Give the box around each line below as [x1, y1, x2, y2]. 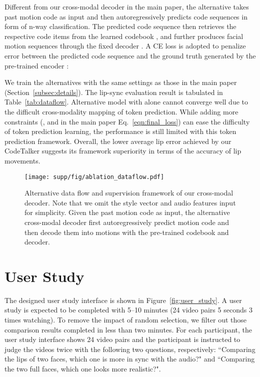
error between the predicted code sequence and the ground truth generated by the [4, 50, 256, 60]
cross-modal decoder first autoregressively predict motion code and [24, 216, 229, 227]
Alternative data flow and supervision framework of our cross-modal [24, 187, 233, 198]
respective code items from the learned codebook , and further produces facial [4, 30, 243, 41]
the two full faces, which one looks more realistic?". [4, 363, 161, 373]
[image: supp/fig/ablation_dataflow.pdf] [24, 173, 164, 180]
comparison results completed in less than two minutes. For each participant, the [4, 324, 252, 334]
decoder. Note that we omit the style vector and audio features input [24, 197, 236, 207]
